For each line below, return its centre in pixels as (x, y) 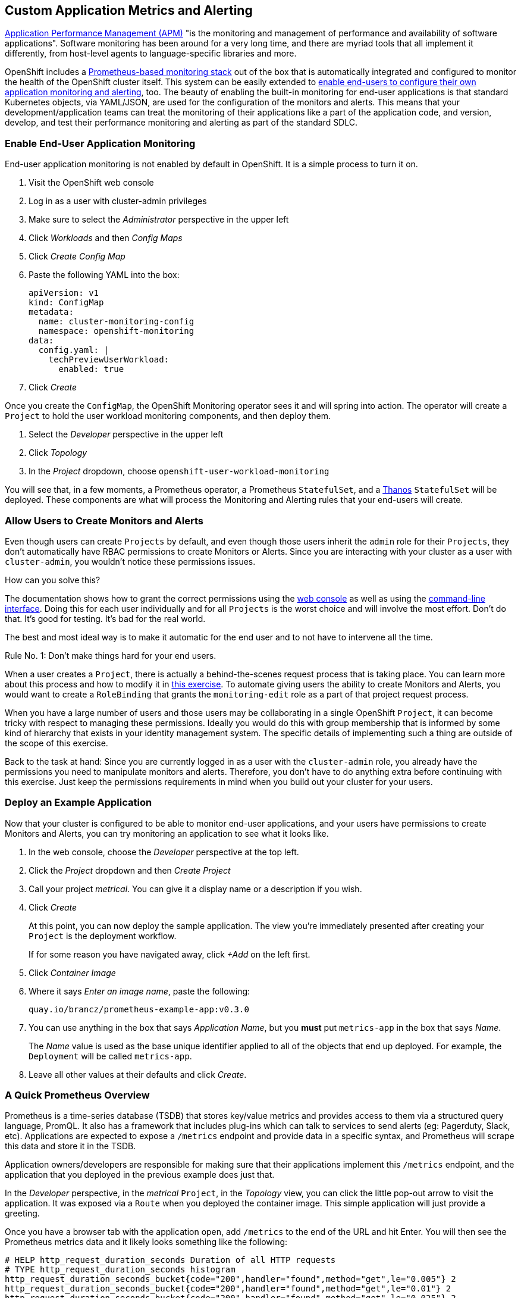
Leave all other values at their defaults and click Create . (138, 1074)
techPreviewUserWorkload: (109, 360)
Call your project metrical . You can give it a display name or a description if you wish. (195, 889)
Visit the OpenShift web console (91, 183)
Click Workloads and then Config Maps (106, 238)
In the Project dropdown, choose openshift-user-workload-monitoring (179, 471)
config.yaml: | (73, 350)
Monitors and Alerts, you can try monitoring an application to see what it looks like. (167, 833)
